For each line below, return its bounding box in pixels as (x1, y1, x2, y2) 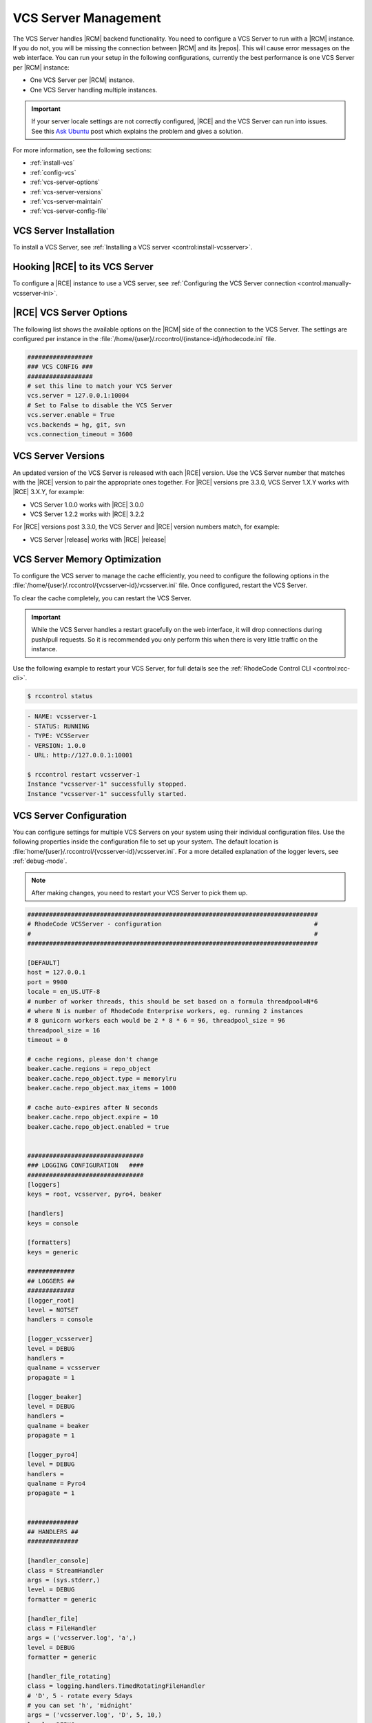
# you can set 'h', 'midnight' (27, 1702, 134, 1709)
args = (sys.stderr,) (27, 1576, 101, 1584)
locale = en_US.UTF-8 (27, 988, 101, 996)
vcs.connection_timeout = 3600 (27, 431, 134, 438)
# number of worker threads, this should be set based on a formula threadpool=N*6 (27, 997, 318, 1006)
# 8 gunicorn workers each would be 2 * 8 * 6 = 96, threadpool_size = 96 (27, 1017, 286, 1025)
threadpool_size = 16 (27, 1026, 101, 1034)
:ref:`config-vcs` (30, 168, 76, 176)
